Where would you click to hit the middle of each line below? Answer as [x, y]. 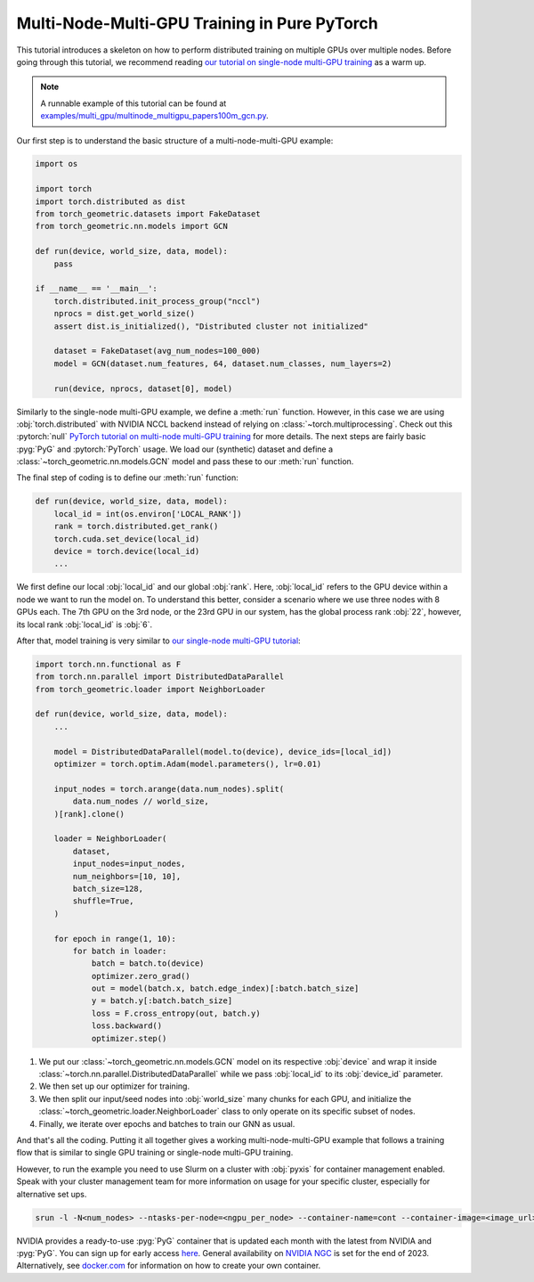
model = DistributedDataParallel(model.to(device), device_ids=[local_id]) [223, 751]
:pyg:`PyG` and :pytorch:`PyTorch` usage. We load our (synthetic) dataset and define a [175, 449]
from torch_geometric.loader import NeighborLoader [150, 689]
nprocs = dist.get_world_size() [125, 314]
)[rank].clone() [89, 814]
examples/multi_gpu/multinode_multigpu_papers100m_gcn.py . [154, 116]
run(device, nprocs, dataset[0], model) [143, 388]
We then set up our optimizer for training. [114, 1086]
